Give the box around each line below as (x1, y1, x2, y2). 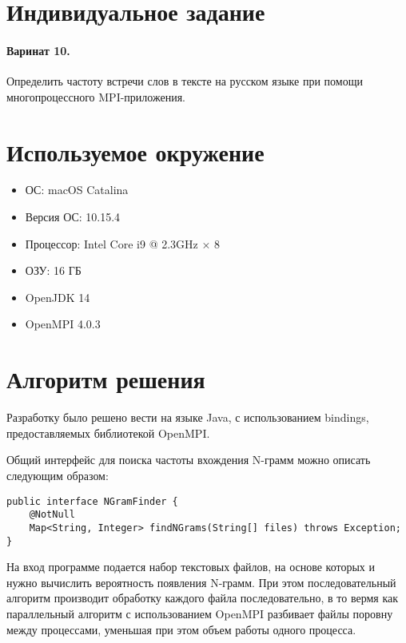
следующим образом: (6, 466, 109, 483)
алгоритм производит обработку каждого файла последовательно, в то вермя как (6, 589, 399, 606)
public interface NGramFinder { (6, 495, 178, 507)
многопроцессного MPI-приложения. (6, 88, 185, 105)
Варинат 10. (6, 42, 70, 58)
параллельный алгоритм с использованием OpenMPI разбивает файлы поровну (6, 605, 393, 621)
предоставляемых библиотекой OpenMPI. (6, 424, 210, 441)
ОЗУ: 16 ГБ (25, 262, 82, 279)
